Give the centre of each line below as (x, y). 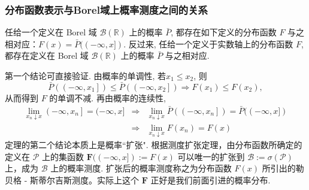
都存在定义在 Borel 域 (47, 55)
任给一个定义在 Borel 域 (51, 32)
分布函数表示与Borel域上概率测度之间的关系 (106, 9)
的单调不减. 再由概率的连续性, (107, 97)
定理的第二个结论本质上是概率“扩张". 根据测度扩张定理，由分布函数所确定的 (154, 145)
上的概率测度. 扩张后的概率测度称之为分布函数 (141, 168)
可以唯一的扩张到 (211, 156)
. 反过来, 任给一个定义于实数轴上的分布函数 (208, 43)
